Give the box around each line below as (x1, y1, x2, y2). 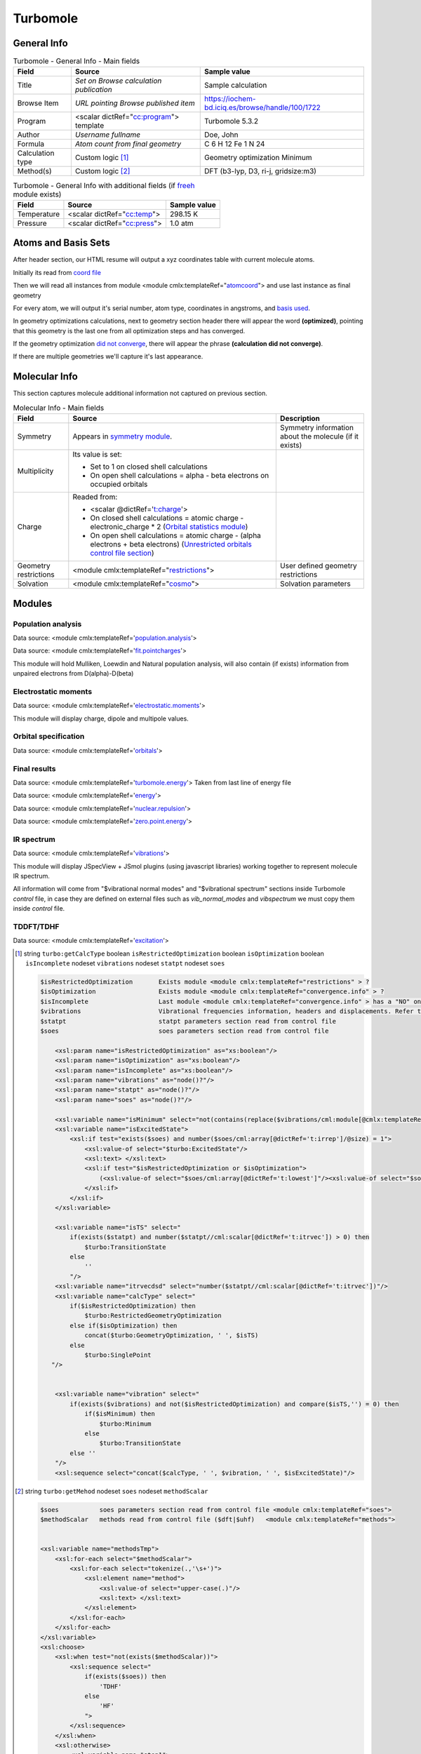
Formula (17, 139, 45, 149)
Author (17, 130, 40, 140)
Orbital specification (13, 732, 85, 742)
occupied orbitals (90, 479, 148, 489)
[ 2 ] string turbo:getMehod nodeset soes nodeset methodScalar (15, 1487, 208, 1495)
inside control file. (13, 904, 65, 913)
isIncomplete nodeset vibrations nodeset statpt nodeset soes (25, 959, 225, 968)
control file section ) (90, 548, 154, 558)
